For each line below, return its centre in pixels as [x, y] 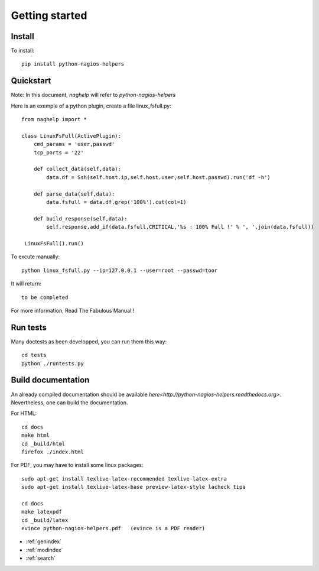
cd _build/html [43, 444]
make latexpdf [42, 512]
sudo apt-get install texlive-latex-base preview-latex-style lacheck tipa [134, 487]
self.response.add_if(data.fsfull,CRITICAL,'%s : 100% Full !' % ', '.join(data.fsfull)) [180, 227]
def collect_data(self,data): [77, 169]
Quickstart [31, 81]
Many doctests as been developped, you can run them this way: [89, 341]
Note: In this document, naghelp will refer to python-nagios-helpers [93, 95]
